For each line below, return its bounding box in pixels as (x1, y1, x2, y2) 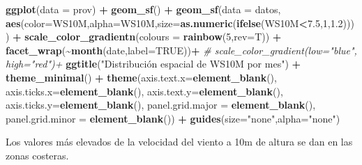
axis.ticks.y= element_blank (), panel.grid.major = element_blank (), (6, 97, 316, 112)
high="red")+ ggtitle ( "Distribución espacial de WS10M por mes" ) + (6, 56, 301, 71)
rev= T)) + (234, 29, 282, 44)
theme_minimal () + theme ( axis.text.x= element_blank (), (6, 70, 277, 84)
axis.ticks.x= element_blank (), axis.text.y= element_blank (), (6, 84, 283, 98)
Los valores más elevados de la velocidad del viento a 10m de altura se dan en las (6, 134, 353, 149)
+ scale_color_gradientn (13, 29, 136, 44)
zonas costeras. (6, 148, 69, 162)
